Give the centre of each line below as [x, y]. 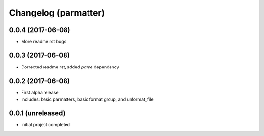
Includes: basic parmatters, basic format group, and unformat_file [87, 99]
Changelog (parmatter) [57, 13]
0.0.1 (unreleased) [37, 113]
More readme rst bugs [44, 42]
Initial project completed [46, 125]
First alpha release [40, 92]
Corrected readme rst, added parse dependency [70, 67]
